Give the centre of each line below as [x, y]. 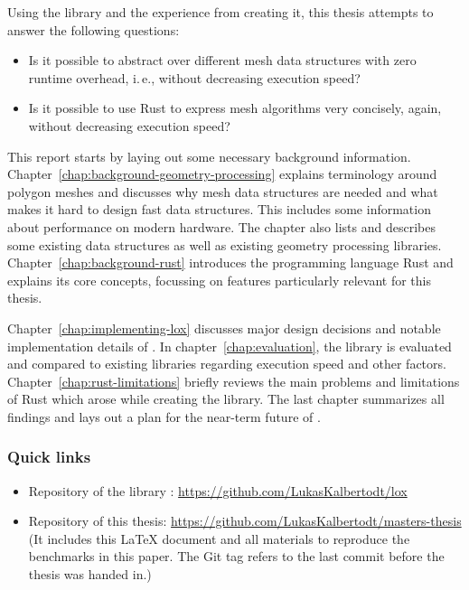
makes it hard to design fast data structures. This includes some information [219, 209]
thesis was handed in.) [90, 574]
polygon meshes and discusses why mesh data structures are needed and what [223, 191]
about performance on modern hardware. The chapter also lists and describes [221, 226]
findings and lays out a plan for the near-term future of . [164, 416]
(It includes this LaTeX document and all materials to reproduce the [219, 538]
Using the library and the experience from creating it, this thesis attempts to [220, 12]
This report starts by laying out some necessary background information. [209, 156]
